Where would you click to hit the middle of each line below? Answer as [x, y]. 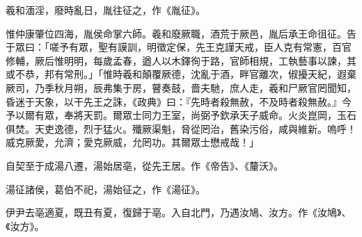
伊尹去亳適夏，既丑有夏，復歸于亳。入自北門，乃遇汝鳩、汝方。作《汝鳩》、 [179, 212]
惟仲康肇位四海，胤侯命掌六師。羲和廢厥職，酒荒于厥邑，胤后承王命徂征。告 [181, 33]
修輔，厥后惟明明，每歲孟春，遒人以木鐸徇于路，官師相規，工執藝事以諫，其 [181, 60]
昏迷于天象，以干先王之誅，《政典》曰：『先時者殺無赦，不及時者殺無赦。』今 [179, 101]
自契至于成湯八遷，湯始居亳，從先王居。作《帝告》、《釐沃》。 [144, 165]
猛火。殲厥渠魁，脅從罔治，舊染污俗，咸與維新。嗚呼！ [229, 128]
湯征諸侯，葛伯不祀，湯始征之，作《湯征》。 [105, 189]
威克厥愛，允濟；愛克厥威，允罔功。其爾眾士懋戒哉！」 [132, 142]
